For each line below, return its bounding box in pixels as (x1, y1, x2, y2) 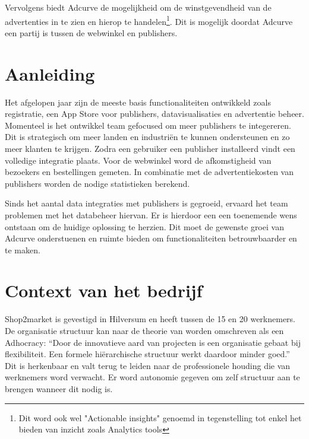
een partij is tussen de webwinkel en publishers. (5, 26, 178, 39)
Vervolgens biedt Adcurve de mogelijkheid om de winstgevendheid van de (5, 1, 272, 13)
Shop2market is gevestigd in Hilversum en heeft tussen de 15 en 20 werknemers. (5, 313, 296, 325)
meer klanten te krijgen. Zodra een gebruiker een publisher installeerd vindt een (5, 142, 295, 154)
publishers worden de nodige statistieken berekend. (5, 177, 190, 189)
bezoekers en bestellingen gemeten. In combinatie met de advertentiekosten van (5, 166, 294, 178)
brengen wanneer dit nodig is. (5, 382, 113, 395)
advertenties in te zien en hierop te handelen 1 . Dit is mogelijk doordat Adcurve (5, 13, 293, 27)
